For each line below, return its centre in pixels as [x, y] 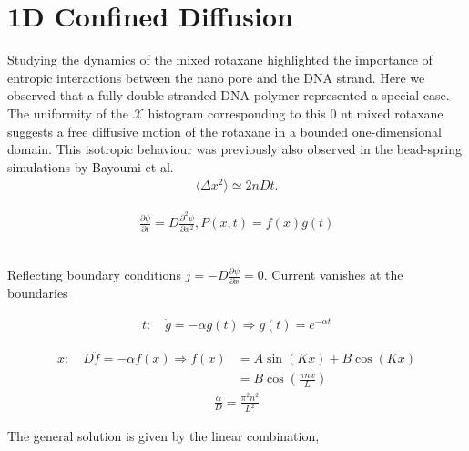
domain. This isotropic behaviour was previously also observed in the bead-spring [234, 149]
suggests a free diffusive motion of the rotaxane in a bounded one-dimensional [224, 131]
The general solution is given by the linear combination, [163, 436]
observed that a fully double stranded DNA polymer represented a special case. [229, 95]
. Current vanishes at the [333, 275]
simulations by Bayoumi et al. [91, 166]
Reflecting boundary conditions [94, 275]
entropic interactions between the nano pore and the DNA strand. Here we [216, 77]
